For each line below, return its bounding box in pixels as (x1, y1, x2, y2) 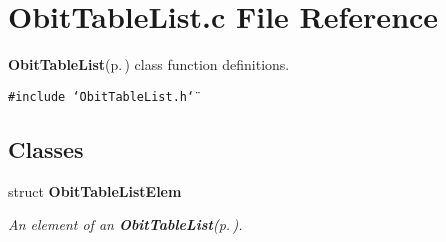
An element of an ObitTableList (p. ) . (8, 214, 243, 235)
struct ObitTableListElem (8, 180, 182, 201)
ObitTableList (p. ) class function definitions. (8, 54, 290, 75)
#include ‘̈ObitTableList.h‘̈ (8, 89, 195, 104)
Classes (8, 133, 84, 164)
